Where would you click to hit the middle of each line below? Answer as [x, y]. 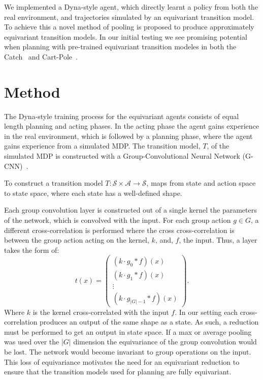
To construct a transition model [54, 183]
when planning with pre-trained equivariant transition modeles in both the [120, 47]
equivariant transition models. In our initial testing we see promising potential [126, 36]
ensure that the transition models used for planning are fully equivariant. [118, 372]
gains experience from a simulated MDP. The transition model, [102, 146]
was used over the [32, 342]
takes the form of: [32, 250]
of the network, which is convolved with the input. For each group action [118, 220]
